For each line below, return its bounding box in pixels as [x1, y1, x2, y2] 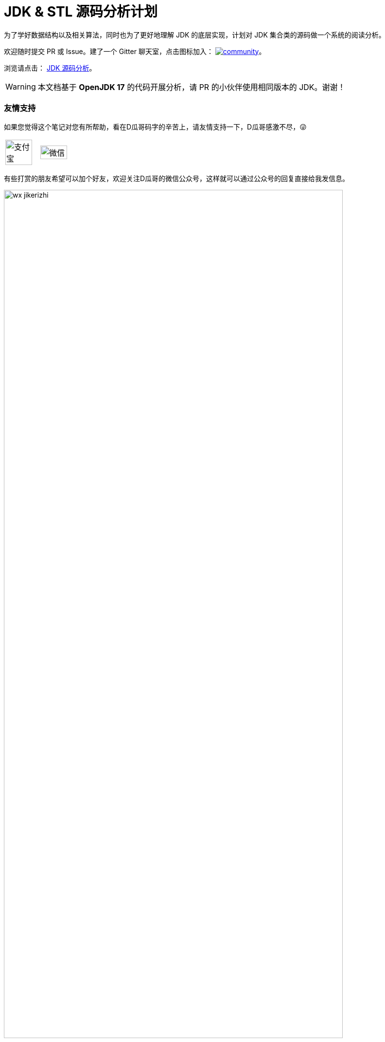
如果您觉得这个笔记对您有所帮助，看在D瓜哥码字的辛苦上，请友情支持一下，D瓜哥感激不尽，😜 [4, 122, 307, 131]
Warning [5, 81, 36, 91]
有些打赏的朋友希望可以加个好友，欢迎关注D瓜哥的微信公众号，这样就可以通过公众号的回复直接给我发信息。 [4, 174, 350, 183]
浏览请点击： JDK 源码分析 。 [4, 63, 96, 72]
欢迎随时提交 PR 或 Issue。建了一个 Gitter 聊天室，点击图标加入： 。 [4, 47, 266, 55]
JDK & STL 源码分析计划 [4, 3, 158, 20]
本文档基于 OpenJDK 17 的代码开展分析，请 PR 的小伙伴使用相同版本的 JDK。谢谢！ [37, 82, 346, 92]
